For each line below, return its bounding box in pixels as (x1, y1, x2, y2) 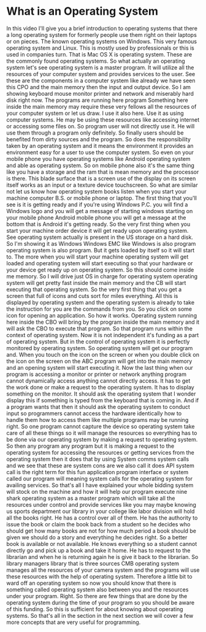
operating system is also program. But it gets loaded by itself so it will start (6, 246, 195, 254)
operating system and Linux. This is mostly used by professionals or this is (6, 44, 194, 52)
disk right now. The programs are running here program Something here (6, 96, 188, 104)
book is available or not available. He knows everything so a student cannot (6, 540, 197, 547)
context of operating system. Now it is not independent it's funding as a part (6, 331, 199, 338)
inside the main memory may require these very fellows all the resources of (6, 103, 197, 110)
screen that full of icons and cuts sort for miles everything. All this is (6, 292, 178, 299)
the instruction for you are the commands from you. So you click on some (6, 305, 192, 313)
